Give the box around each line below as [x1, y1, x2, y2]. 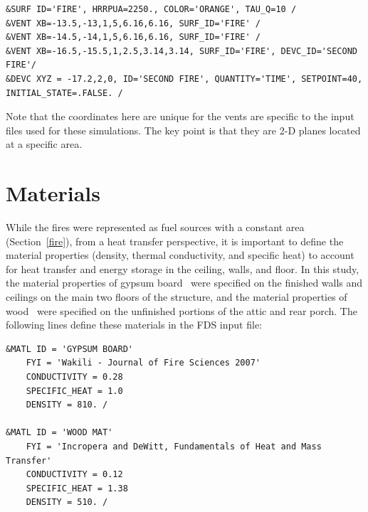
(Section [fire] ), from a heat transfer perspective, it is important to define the [6, 233, 344, 248]
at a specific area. [6, 137, 83, 151]
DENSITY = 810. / [26, 400, 108, 410]
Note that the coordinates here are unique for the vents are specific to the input [6, 109, 354, 124]
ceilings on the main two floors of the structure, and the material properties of [6, 289, 347, 304]
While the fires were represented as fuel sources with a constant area [6, 220, 305, 235]
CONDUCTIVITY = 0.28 [26, 372, 123, 382]
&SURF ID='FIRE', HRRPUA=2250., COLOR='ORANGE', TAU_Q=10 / [6, 4, 297, 14]
